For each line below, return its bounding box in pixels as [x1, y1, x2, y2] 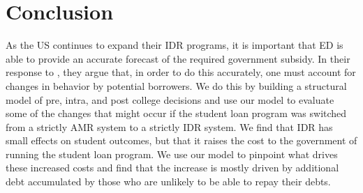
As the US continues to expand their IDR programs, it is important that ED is [6, 38, 343, 52]
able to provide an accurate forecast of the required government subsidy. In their [6, 51, 350, 65]
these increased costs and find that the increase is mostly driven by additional [6, 160, 339, 175]
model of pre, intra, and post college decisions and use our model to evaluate [6, 92, 334, 107]
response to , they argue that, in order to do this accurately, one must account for [6, 65, 356, 79]
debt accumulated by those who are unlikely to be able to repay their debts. [6, 174, 331, 189]
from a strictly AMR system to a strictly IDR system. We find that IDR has [6, 119, 333, 134]
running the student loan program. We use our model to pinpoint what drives [6, 146, 338, 161]
